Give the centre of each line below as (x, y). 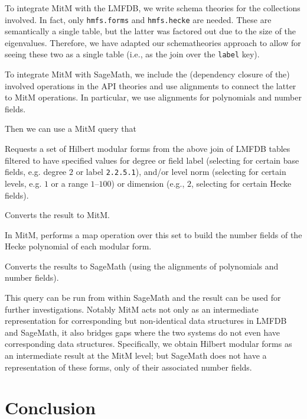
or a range (69, 183)
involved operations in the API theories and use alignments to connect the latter (151, 85)
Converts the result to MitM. (57, 215)
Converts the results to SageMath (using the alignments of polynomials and (142, 266)
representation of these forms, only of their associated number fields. (128, 367)
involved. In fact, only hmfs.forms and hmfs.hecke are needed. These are (138, 19)
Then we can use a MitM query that (71, 129)
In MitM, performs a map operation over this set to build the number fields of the (153, 234)
